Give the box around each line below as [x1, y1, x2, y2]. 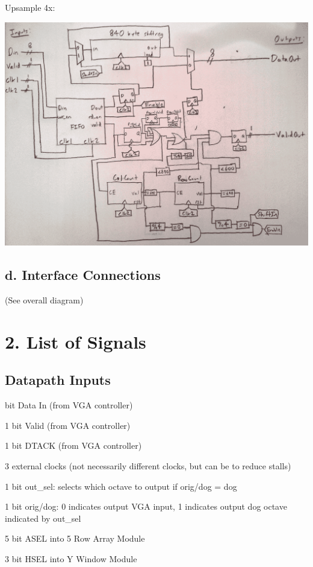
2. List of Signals [5, 329, 146, 353]
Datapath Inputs [5, 370, 111, 389]
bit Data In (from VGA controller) [5, 399, 133, 411]
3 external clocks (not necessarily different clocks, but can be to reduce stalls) [5, 459, 291, 472]
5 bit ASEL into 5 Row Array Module [5, 532, 145, 545]
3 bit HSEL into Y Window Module [5, 552, 137, 565]
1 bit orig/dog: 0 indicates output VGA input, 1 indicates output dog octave [5, 500, 287, 513]
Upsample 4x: [5, 1, 55, 13]
